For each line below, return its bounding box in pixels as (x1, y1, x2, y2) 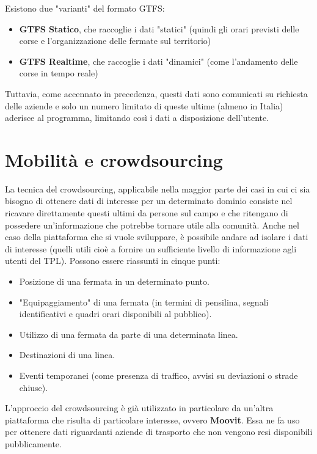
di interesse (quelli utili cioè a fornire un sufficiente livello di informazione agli (5, 242, 297, 255)
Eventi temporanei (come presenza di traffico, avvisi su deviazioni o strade (19, 369, 298, 381)
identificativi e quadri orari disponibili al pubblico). (19, 307, 212, 320)
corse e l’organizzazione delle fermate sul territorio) (19, 34, 211, 47)
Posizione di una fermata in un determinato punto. (19, 275, 210, 288)
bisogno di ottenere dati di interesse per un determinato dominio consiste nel (5, 194, 293, 207)
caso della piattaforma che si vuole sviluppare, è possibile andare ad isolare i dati (5, 230, 308, 243)
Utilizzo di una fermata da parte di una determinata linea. (19, 328, 238, 340)
